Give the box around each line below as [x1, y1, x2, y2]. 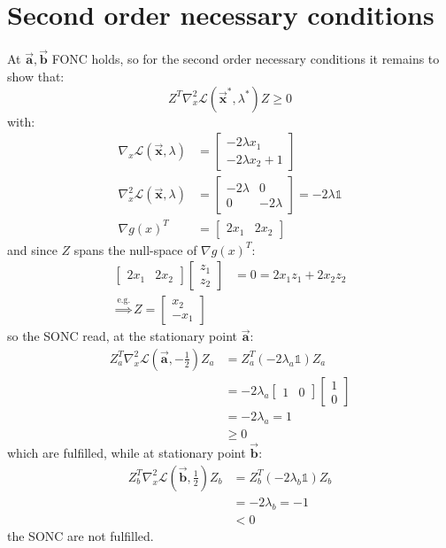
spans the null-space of [73, 240, 197, 259]
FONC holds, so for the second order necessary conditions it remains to [51, 50, 440, 68]
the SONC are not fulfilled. [7, 526, 154, 544]
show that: [7, 66, 65, 85]
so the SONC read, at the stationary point [7, 327, 238, 345]
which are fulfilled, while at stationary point [7, 444, 246, 462]
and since [7, 240, 58, 259]
